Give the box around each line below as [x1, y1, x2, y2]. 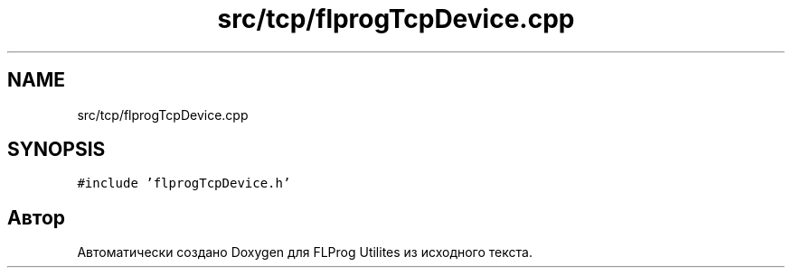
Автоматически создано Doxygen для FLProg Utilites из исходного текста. [77, 244, 533, 261]
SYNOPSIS [7, 138, 106, 161]
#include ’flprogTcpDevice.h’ [77, 176, 291, 191]
